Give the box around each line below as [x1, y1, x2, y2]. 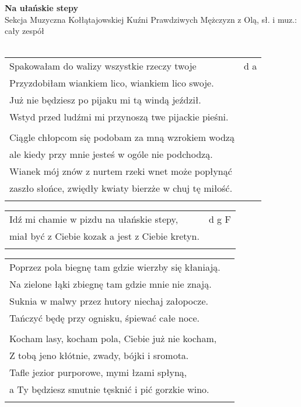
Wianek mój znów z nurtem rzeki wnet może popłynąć [9, 164, 232, 178]
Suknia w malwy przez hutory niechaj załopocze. [9, 294, 209, 308]
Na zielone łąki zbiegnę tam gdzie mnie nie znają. [9, 277, 212, 291]
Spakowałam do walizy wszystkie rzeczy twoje [9, 59, 197, 73]
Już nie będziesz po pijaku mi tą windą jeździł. [9, 93, 201, 107]
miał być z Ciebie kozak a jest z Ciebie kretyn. [9, 229, 199, 243]
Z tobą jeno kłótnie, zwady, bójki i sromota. [9, 349, 189, 363]
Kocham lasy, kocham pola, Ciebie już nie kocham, [9, 332, 217, 346]
